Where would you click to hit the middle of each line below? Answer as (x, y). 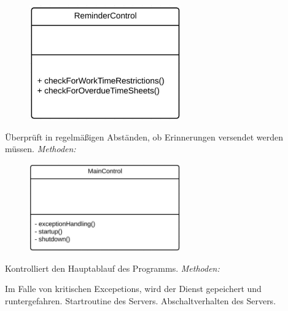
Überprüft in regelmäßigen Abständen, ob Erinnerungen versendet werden (144, 136)
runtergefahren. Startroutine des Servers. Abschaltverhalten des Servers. (141, 300)
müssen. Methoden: (41, 149)
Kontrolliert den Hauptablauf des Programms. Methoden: (112, 268)
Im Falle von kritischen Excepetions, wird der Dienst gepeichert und (133, 289)
